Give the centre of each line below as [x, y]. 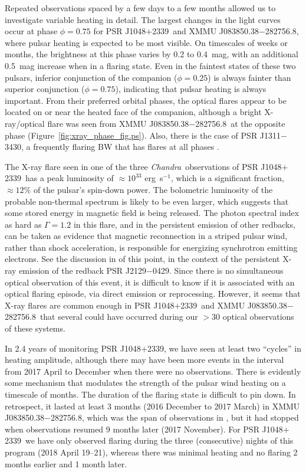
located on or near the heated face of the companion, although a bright [133, 112]
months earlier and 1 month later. [66, 463]
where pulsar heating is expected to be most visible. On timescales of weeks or [147, 42]
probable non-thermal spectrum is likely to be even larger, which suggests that [147, 201]
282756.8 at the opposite [240, 123]
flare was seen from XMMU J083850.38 [118, 123]
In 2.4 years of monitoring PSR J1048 [73, 348]
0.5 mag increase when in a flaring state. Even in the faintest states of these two [150, 65]
